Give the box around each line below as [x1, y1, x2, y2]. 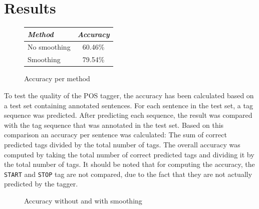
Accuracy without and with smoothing [24, 195, 142, 205]
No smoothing [28, 42, 71, 52]
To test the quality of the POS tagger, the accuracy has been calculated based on [4, 90, 254, 100]
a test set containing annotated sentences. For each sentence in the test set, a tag [4, 100, 253, 110]
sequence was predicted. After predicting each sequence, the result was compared [4, 110, 252, 120]
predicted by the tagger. [4, 178, 78, 189]
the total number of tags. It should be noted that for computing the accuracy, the [4, 159, 255, 169]
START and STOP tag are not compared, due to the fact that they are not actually [4, 168, 252, 179]
